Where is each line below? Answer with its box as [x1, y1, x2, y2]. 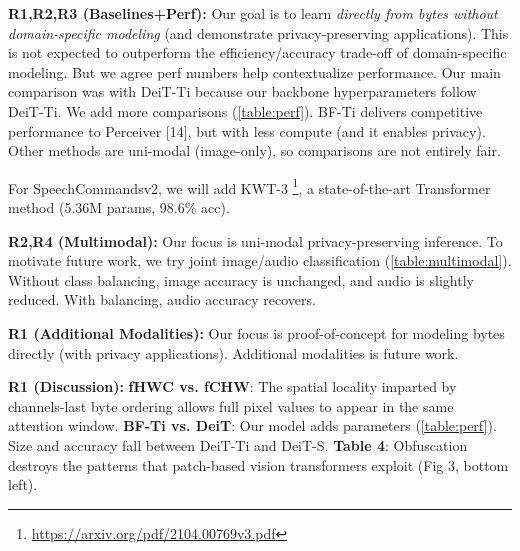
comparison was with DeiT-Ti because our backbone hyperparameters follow [8, 81, 477, 102]
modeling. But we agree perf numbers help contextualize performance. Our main [8, 61, 501, 82]
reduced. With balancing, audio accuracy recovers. [8, 289, 316, 310]
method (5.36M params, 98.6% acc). [8, 197, 230, 217]
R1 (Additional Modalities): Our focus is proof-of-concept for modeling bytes [8, 322, 505, 343]
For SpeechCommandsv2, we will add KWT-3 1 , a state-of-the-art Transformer [8, 174, 491, 198]
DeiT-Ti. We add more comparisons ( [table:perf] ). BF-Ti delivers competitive [8, 100, 483, 121]
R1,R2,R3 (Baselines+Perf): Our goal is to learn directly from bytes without [8, 3, 498, 23]
